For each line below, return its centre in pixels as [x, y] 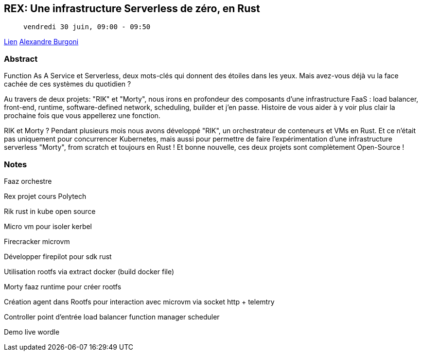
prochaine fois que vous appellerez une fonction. [82, 116]
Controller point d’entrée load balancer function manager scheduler [112, 317]
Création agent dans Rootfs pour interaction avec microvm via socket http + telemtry [139, 302]
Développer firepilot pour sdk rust [58, 256]
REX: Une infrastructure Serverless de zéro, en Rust [132, 9]
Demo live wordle [32, 332]
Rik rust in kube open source [50, 211]
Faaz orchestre [28, 181]
